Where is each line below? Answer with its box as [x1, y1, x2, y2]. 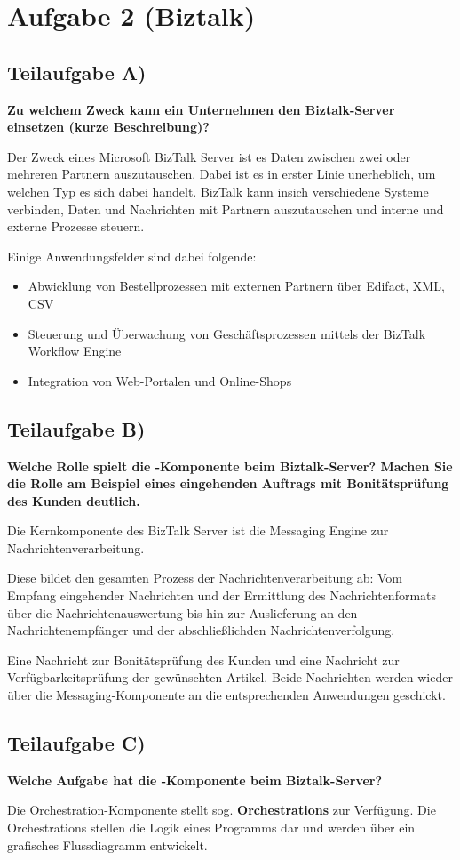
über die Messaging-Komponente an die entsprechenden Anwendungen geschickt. [7, 686, 446, 704]
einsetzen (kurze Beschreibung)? [7, 117, 210, 136]
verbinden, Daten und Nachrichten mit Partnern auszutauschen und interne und [7, 199, 444, 218]
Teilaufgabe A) [7, 58, 147, 85]
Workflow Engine [28, 342, 122, 360]
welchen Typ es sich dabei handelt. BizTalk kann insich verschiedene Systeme [7, 181, 429, 200]
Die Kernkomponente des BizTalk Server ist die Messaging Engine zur [7, 521, 389, 540]
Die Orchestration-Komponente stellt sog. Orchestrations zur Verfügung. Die [7, 800, 436, 819]
